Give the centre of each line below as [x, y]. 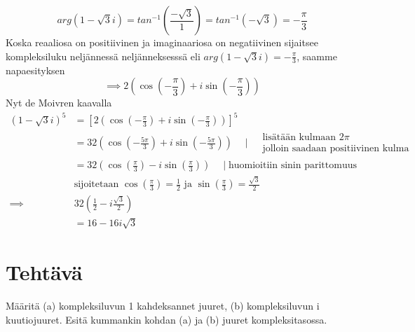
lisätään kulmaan [299, 138]
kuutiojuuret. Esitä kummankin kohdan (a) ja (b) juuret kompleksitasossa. [166, 319]
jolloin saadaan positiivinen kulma [336, 149]
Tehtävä [44, 271]
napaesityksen [35, 70]
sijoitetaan [96, 185]
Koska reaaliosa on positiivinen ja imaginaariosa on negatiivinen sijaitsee [162, 42]
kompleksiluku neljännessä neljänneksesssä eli [103, 56]
